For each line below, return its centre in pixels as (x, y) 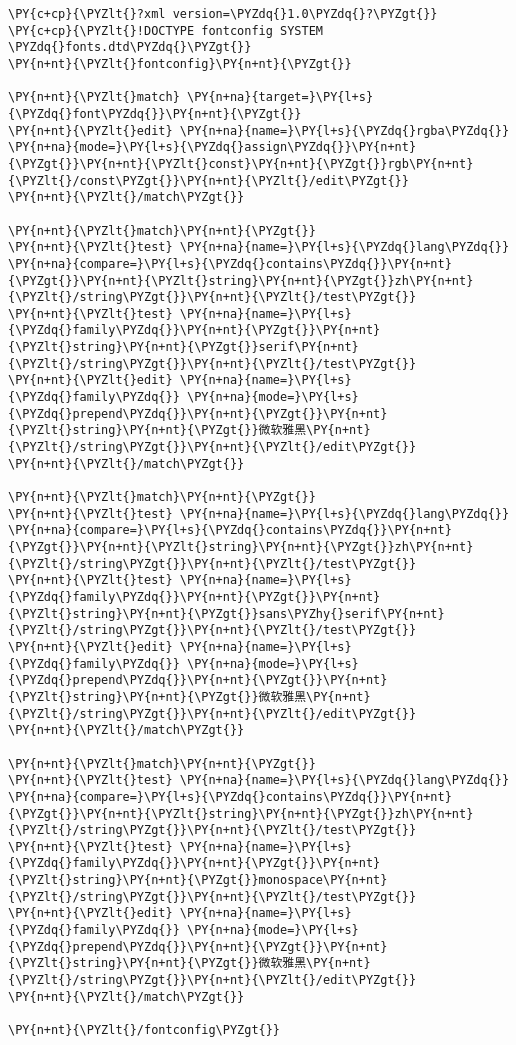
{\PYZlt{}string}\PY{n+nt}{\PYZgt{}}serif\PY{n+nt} (183, 347)
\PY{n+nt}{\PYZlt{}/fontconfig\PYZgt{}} (144, 1030)
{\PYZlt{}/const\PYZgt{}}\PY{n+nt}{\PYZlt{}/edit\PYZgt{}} (208, 180)
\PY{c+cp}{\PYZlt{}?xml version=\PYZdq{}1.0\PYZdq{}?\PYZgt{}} (223, 14)
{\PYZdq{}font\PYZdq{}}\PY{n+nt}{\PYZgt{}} (155, 113)
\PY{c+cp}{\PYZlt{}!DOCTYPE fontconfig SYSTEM (165, 30)
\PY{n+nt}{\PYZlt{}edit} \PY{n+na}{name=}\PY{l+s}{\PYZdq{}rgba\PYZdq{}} (259, 130)
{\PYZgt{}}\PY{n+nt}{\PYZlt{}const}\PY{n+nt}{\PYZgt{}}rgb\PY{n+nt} (241, 163)
